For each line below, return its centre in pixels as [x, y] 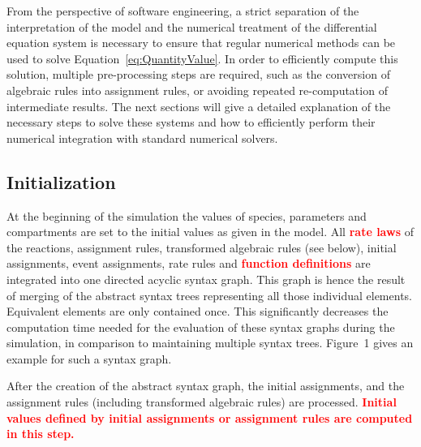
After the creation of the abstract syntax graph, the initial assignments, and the [206, 386]
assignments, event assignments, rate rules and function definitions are [189, 263]
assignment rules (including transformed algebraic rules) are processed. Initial [202, 402]
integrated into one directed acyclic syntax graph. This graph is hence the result [206, 279]
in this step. [41, 434]
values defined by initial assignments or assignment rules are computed [210, 417]
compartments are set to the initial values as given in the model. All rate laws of [210, 232]
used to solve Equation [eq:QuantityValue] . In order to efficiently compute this [202, 58]
